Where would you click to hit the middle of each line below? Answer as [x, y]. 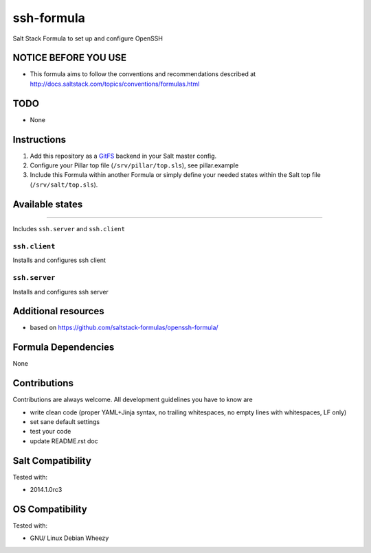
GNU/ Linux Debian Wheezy [69, 538]
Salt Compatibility [52, 461]
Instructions [40, 140]
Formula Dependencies [64, 348]
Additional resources [58, 311]
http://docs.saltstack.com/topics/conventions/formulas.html [115, 84]
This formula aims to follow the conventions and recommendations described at [143, 74]
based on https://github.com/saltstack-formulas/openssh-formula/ [124, 328]
